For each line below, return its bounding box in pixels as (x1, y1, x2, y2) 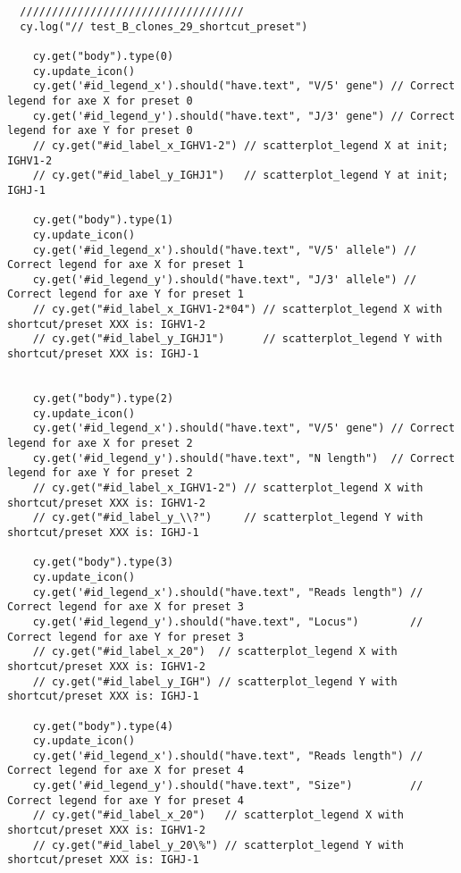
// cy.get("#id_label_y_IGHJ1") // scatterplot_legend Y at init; (32, 169, 448, 182)
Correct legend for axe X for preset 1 (7, 258, 244, 272)
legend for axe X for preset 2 (7, 437, 193, 450)
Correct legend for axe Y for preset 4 (7, 793, 244, 807)
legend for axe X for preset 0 (7, 94, 193, 107)
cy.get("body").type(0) (32, 49, 174, 63)
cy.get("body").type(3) (32, 556, 174, 569)
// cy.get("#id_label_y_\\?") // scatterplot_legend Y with (32, 511, 423, 525)
